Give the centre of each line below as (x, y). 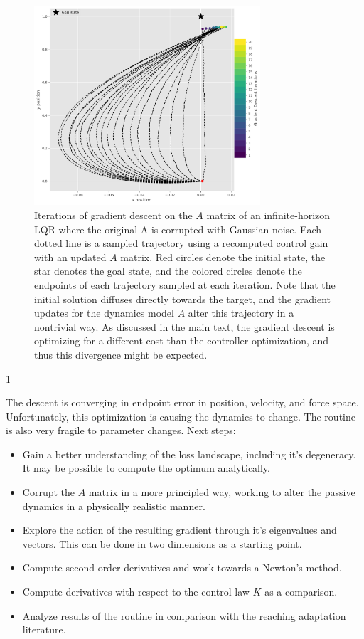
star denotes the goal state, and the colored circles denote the (168, 271)
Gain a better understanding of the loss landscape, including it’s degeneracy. (189, 454)
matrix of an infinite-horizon (268, 215)
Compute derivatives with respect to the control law (136, 592)
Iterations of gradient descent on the (113, 215)
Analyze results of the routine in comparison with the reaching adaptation (184, 615)
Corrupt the (49, 492)
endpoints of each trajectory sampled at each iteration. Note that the (185, 284)
